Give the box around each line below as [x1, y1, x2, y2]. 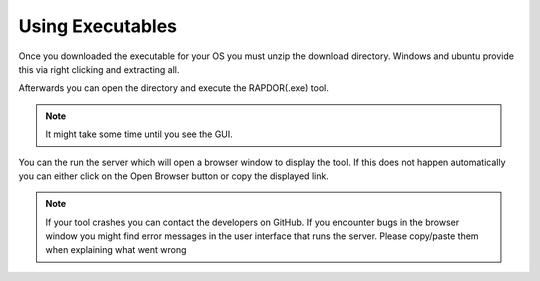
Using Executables [18, 15, 178, 37]
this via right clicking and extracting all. [18, 63, 180, 75]
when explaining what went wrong [45, 244, 187, 256]
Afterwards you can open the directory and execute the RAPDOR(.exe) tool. [18, 82, 329, 94]
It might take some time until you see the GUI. [45, 128, 234, 140]
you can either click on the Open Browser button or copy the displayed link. [18, 170, 329, 182]
